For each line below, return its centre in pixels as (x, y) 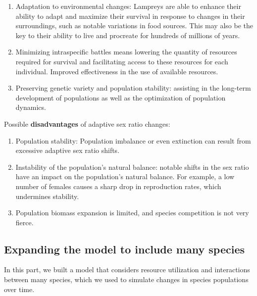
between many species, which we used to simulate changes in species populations (126, 279)
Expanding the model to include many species (124, 249)
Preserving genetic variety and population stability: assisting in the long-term (133, 88)
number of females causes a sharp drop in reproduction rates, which (118, 186)
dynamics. (31, 107)
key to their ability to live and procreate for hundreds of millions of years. (128, 35)
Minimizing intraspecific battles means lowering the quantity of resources (126, 52)
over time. (19, 289)
